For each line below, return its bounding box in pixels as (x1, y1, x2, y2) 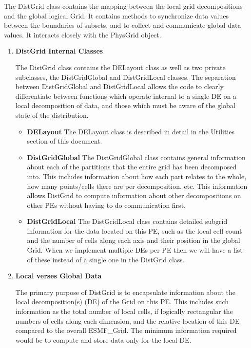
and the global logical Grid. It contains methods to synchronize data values (4, 10, 229, 20)
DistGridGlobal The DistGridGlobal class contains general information (27, 152, 246, 162)
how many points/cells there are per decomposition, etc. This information (27, 181, 248, 191)
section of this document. (27, 136, 102, 146)
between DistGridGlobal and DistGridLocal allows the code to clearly (15, 81, 224, 92)
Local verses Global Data (15, 271, 102, 281)
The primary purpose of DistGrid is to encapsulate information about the (15, 287, 235, 297)
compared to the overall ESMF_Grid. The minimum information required (15, 325, 237, 335)
